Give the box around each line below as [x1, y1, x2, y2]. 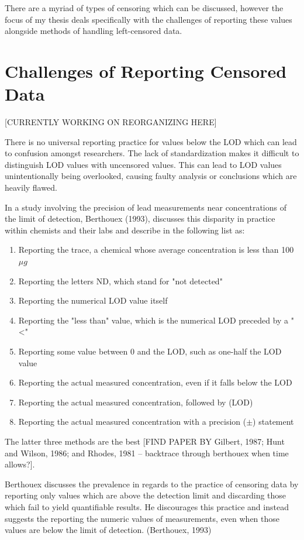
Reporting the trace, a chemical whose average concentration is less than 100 [18, 243, 294, 256]
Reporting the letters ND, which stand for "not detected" [18, 274, 223, 287]
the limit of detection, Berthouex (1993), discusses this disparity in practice [5, 212, 275, 225]
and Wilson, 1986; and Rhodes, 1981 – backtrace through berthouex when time [5, 446, 289, 459]
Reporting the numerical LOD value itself [18, 294, 168, 307]
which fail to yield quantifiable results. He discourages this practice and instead [5, 500, 289, 513]
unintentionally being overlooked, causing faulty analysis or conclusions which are [5, 170, 297, 182]
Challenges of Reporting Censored [5, 59, 287, 82]
